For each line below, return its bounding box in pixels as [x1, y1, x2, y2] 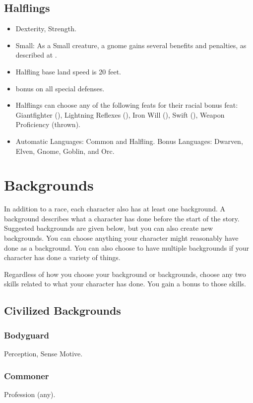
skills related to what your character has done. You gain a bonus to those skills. [4, 278, 246, 289]
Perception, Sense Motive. [4, 348, 83, 359]
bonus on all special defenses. [15, 83, 105, 93]
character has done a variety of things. [4, 252, 121, 263]
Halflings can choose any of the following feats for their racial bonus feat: [15, 100, 238, 110]
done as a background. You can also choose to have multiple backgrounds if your [4, 242, 249, 253]
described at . [15, 50, 57, 60]
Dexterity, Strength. [15, 23, 76, 34]
